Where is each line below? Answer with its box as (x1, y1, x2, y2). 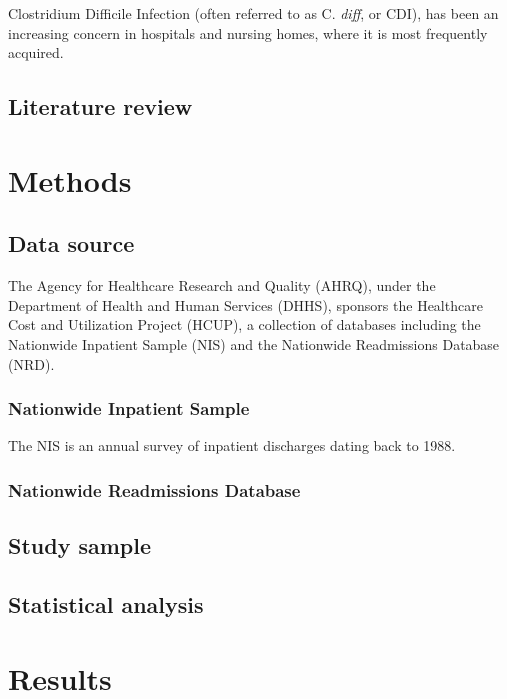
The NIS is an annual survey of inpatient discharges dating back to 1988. (8, 435, 456, 456)
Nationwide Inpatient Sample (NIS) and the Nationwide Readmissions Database (8, 333, 500, 354)
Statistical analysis (8, 588, 204, 619)
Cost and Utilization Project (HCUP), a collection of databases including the (8, 314, 481, 335)
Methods (8, 159, 132, 200)
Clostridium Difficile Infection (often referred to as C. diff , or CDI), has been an (8, 3, 499, 23)
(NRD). (8, 353, 55, 374)
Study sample (8, 530, 152, 561)
